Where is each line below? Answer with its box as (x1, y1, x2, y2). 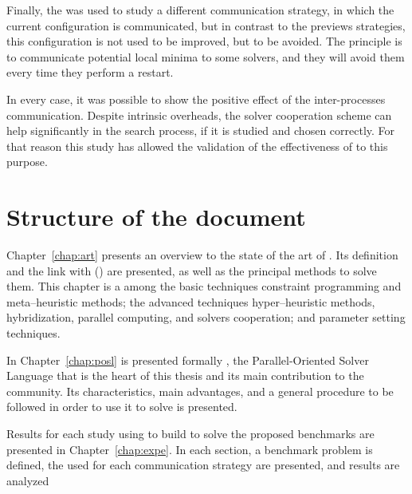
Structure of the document (6, 200, 306, 233)
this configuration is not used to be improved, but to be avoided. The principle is (6, 33, 402, 49)
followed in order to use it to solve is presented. (6, 398, 237, 415)
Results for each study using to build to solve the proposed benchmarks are (6, 425, 375, 441)
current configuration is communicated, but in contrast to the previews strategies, (6, 17, 406, 34)
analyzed (6, 472, 49, 488)
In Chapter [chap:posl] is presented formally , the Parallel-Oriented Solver (6, 351, 369, 368)
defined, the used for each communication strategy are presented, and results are (6, 456, 400, 473)
